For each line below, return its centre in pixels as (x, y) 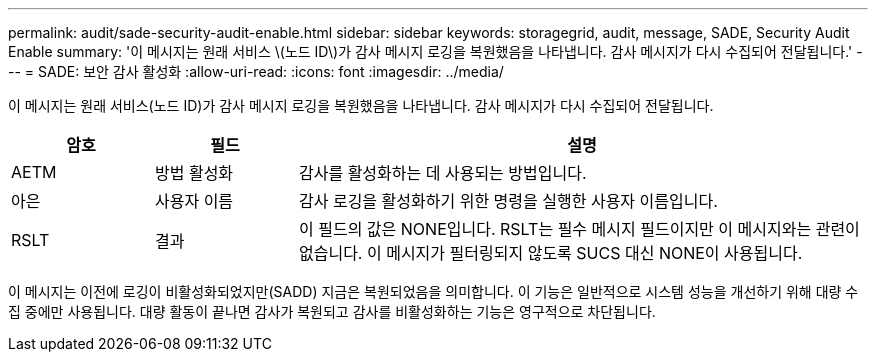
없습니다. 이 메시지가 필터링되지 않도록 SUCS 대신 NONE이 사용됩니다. (550, 253)
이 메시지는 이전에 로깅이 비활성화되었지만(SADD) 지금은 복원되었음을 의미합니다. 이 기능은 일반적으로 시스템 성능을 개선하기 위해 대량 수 (433, 291)
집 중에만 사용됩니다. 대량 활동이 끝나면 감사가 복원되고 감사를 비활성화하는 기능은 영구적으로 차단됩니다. (332, 311)
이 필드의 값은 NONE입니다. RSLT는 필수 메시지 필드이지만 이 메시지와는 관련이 (579, 229)
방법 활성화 (194, 173)
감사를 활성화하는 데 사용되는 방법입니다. (442, 173)
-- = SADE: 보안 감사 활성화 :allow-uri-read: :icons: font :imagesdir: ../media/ (256, 71)
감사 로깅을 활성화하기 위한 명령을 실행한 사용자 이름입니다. (508, 201)
